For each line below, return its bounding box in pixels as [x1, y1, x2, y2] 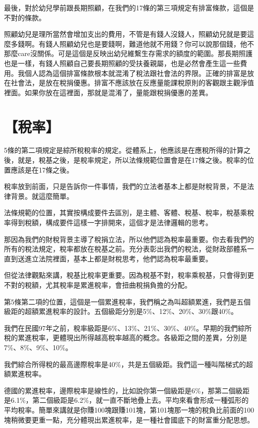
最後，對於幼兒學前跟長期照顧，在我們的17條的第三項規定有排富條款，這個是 [4, 2, 254, 12]
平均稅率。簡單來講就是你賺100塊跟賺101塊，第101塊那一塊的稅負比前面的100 [4, 404, 254, 415]
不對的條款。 [4, 12, 46, 22]
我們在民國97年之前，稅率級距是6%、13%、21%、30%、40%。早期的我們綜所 [4, 322, 252, 333]
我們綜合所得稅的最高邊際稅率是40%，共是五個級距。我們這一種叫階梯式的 [4, 359, 246, 369]
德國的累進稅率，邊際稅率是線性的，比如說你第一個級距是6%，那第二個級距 [4, 385, 250, 395]
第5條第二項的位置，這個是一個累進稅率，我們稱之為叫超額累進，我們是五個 [4, 296, 251, 306]
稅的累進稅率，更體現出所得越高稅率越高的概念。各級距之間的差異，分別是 [4, 332, 247, 343]
